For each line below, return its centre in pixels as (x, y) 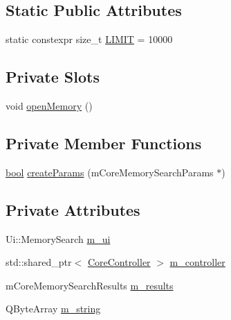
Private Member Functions (104, 143)
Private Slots (53, 77)
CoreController (119, 262)
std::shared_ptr (39, 262)
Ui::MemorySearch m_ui (58, 238)
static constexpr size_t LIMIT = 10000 (89, 39)
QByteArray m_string (53, 309)
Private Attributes (73, 209)
